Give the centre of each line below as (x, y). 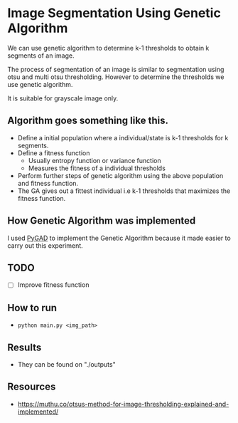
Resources (32, 387)
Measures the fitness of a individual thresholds (97, 168)
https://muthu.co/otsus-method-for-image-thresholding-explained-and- (123, 404)
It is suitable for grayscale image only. (63, 98)
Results (25, 347)
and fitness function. (48, 183)
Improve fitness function (53, 285)
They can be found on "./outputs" (66, 365)
